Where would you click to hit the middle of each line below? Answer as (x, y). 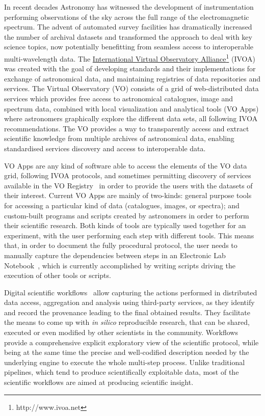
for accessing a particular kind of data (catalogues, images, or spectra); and (122, 205)
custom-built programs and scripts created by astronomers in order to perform (127, 215)
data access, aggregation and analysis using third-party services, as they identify (129, 302)
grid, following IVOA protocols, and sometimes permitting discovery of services (128, 175)
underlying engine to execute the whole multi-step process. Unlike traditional (125, 362)
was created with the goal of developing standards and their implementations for (130, 68)
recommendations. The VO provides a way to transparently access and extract (127, 128)
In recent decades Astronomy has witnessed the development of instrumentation (129, 7)
